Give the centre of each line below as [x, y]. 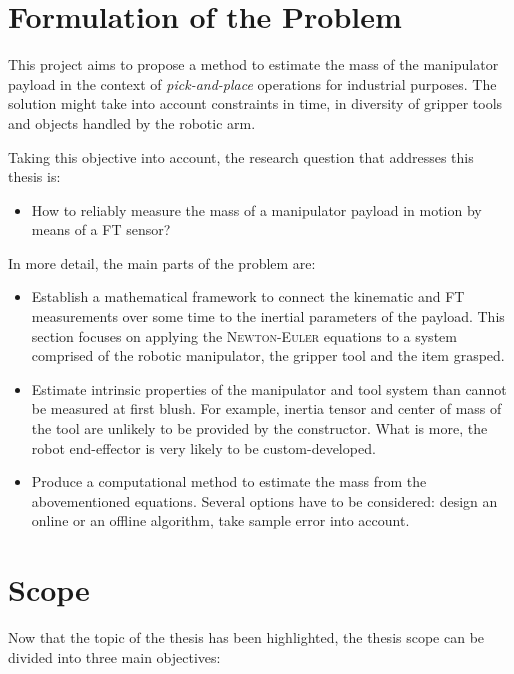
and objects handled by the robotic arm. [132, 122]
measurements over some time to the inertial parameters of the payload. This [268, 316]
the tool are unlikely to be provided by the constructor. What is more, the [259, 428]
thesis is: [34, 176]
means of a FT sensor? [101, 229]
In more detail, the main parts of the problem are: [162, 262]
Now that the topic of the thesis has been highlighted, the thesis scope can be [246, 637]
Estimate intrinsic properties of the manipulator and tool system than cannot [269, 388]
